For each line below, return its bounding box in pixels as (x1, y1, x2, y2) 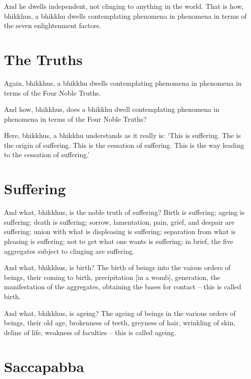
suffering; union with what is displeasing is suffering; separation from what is (4, 226, 236, 237)
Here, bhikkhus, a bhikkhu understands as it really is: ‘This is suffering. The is (4, 130, 241, 140)
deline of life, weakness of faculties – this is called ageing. (4, 327, 176, 337)
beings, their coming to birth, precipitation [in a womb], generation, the (4, 272, 220, 282)
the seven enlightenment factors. (4, 20, 101, 31)
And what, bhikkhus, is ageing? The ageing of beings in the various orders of (4, 308, 236, 318)
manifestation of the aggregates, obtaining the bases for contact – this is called (4, 281, 241, 292)
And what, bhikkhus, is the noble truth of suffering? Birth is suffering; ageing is (4, 207, 245, 217)
